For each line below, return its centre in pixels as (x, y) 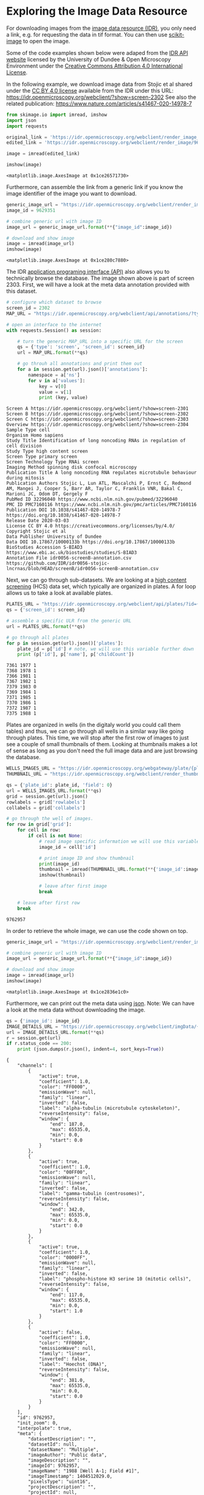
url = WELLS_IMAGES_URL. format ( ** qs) (54, 791)
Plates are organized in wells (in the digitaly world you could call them (93, 725)
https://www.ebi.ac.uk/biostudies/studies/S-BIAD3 (72, 553)
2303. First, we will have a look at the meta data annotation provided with (98, 285)
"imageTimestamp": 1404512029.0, (70, 1477)
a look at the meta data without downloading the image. (76, 1010)
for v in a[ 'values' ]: (57, 380)
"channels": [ (35, 1066)
